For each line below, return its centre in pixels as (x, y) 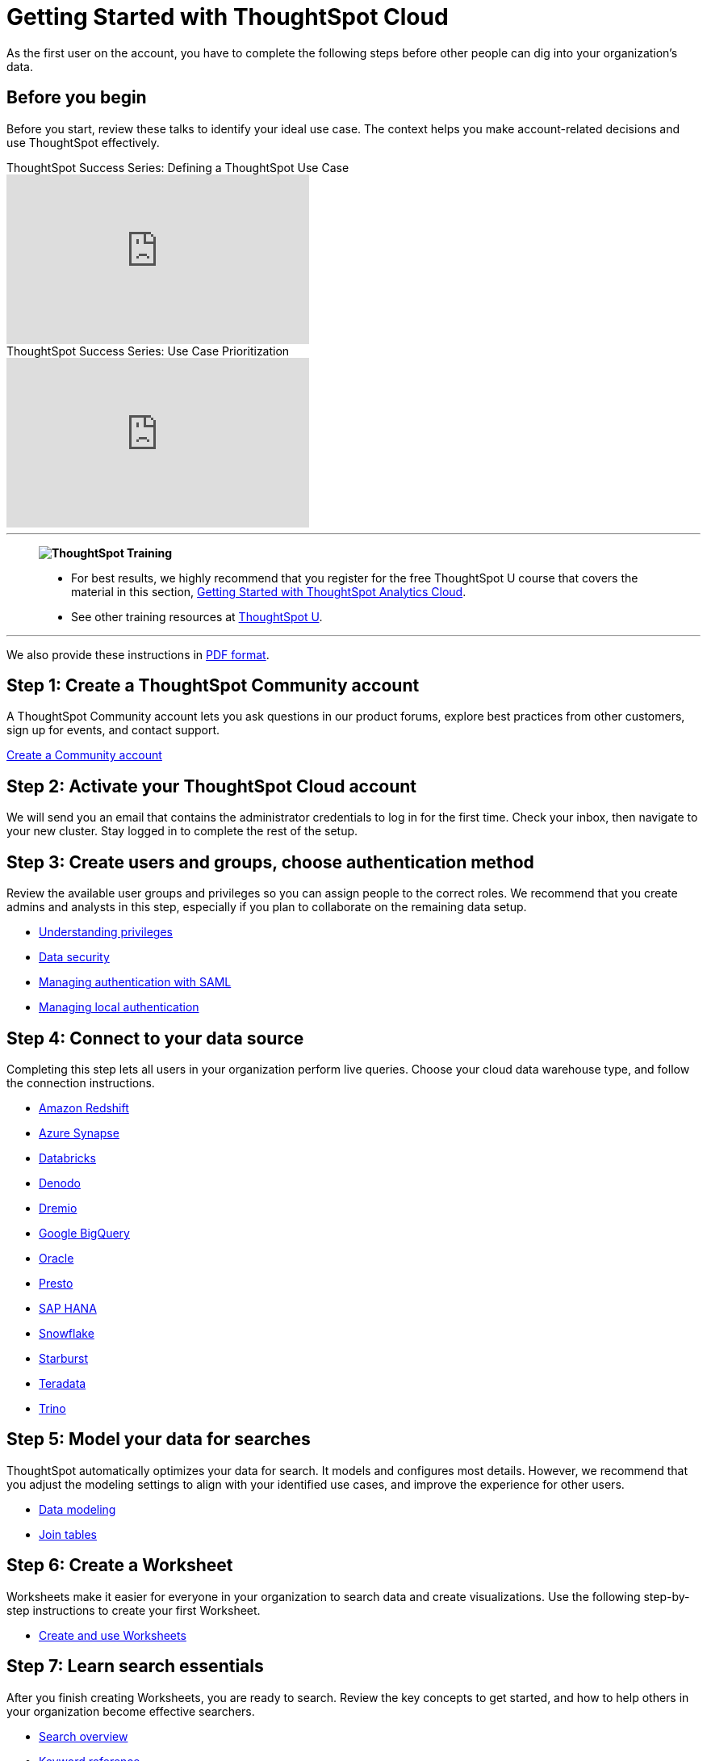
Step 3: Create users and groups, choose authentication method (270, 862)
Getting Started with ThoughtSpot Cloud (228, 17)
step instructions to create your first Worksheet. (134, 1610)
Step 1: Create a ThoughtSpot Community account (213, 686)
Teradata (63, 1383)
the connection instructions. (81, 1082)
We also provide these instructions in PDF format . (138, 654)
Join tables (68, 1534)
